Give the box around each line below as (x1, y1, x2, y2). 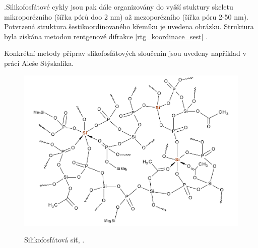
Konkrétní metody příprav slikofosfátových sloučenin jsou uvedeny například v (4, 48, 246, 58)
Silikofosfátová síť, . (24, 234, 85, 245)
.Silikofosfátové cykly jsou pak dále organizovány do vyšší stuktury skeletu (4, 2, 233, 12)
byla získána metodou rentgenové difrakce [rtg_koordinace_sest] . (4, 31, 208, 41)
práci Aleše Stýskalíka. (4, 57, 74, 68)
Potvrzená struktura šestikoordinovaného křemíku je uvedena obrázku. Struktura (4, 21, 254, 32)
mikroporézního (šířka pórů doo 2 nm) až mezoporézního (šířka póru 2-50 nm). (4, 11, 249, 22)
